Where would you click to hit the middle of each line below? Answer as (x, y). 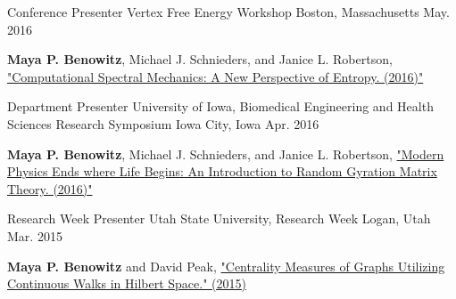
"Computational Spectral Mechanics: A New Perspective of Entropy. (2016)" (216, 76)
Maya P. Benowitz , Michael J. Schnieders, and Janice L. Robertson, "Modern (226, 154)
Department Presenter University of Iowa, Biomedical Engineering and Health (220, 106)
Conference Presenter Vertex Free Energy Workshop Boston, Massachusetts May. (228, 12)
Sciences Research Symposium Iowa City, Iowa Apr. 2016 (163, 123)
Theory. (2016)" (50, 188)
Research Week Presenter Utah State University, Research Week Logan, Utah (219, 218)
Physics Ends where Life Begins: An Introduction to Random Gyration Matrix (222, 171)
